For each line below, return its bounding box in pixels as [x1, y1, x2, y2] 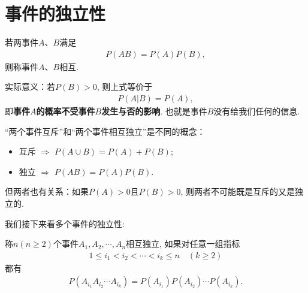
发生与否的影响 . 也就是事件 [101, 104, 207, 117]
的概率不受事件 [36, 104, 95, 117]
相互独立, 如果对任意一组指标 [126, 237, 240, 250]
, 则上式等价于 [96, 80, 153, 93]
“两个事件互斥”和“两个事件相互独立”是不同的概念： [5, 125, 206, 137]
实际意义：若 [5, 80, 55, 93]
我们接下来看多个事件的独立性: [5, 217, 125, 229]
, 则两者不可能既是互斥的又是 [180, 185, 295, 198]
